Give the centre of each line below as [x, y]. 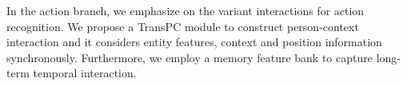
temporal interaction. [85, 73]
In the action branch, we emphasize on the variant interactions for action [186, 10]
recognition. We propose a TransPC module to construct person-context [183, 26]
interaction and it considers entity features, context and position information [194, 42]
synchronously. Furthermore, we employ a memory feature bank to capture [190, 57]
